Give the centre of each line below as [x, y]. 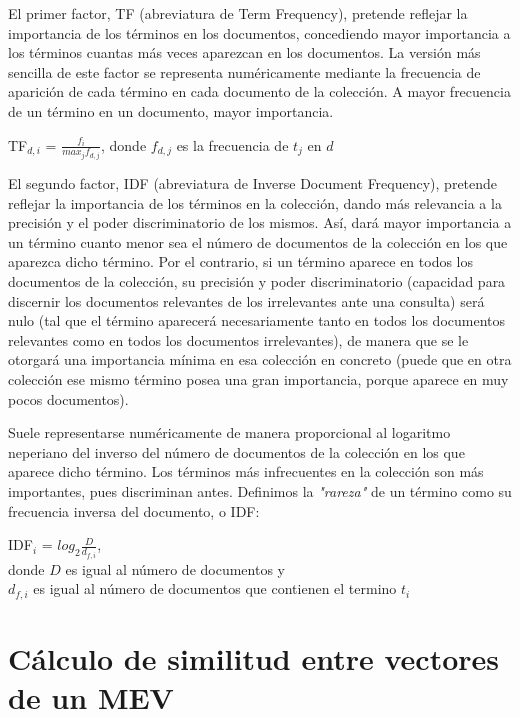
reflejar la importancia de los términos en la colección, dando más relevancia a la [255, 202]
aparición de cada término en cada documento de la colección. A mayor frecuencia [259, 91]
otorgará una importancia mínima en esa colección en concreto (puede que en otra [260, 359]
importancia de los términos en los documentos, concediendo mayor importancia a [259, 32]
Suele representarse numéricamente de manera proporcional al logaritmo [229, 432]
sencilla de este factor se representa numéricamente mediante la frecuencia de [244, 71]
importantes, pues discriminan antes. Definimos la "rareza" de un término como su [260, 490]
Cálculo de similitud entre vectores [254, 657]
